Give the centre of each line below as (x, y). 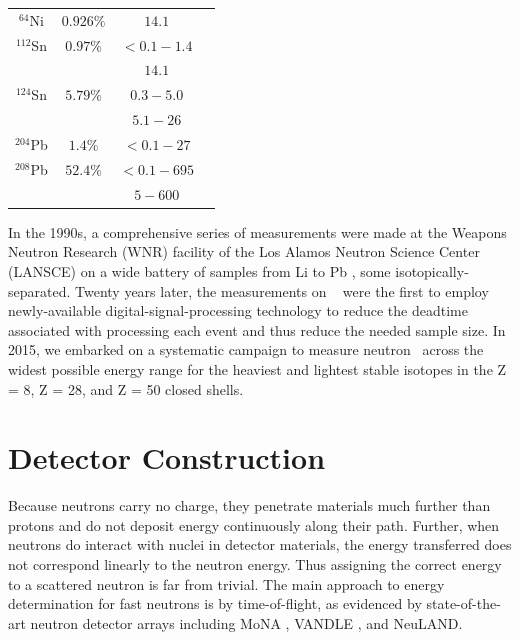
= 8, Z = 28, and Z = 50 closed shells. (126, 388)
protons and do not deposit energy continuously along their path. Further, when (254, 524)
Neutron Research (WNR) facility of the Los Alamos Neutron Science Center (244, 251)
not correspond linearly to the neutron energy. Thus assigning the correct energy (255, 564)
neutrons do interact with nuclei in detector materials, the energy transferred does (260, 544)
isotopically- (432, 270)
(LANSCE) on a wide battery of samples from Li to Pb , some (199, 270)
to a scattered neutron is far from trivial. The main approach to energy (226, 583)
